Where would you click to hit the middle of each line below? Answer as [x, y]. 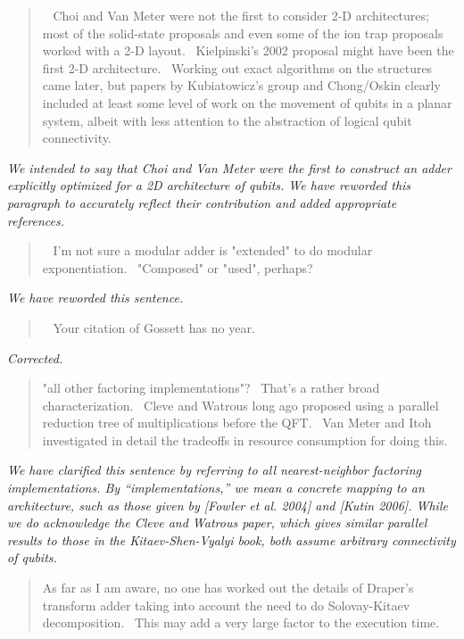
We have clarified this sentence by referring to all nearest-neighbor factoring [214, 470]
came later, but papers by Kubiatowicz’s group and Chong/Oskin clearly [241, 85]
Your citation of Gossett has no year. [154, 327]
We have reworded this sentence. [95, 298]
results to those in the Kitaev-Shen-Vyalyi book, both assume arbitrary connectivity [232, 539]
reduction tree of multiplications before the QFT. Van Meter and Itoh [237, 423]
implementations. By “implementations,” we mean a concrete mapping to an [216, 488]
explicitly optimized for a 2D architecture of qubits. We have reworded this [209, 185]
